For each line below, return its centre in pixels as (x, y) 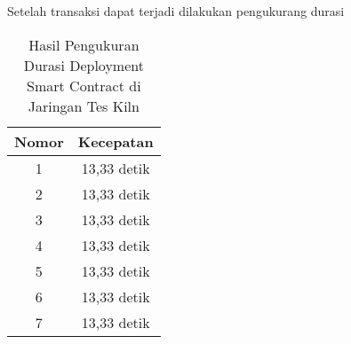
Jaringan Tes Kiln (84, 106)
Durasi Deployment (84, 65)
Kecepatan (116, 141)
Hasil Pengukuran (84, 44)
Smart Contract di (84, 85)
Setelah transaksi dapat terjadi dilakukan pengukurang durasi (176, 11)
